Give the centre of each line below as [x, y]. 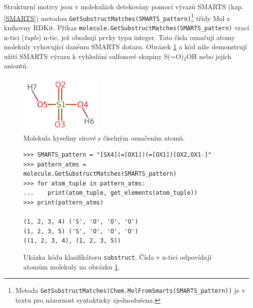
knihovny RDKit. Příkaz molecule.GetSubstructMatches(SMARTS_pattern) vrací [126, 27]
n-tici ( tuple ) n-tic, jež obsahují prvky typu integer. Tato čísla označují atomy [119, 37]
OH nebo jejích [209, 56]
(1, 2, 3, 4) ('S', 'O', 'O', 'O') [81, 222]
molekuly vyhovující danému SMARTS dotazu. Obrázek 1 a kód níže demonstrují [126, 47]
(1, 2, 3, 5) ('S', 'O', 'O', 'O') [81, 231]
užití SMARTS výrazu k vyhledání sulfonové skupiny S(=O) [94, 56]
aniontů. [16, 66]
